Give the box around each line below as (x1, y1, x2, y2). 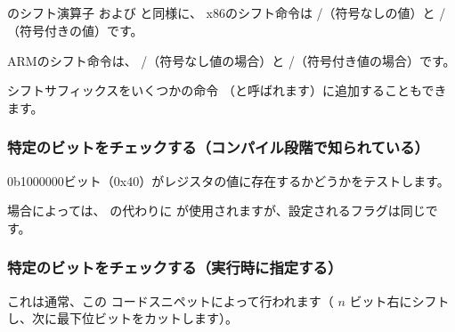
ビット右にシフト (349, 291, 450, 310)
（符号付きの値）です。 (7, 20, 143, 39)
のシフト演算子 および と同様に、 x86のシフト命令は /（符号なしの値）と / (7, 4, 446, 22)
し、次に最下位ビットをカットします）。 (7, 309, 238, 328)
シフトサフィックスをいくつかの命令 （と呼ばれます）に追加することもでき (7, 81, 447, 100)
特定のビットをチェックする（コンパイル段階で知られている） (7, 136, 429, 158)
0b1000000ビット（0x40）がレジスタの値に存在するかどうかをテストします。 (7, 171, 450, 190)
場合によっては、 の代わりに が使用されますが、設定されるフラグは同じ (7, 201, 426, 220)
